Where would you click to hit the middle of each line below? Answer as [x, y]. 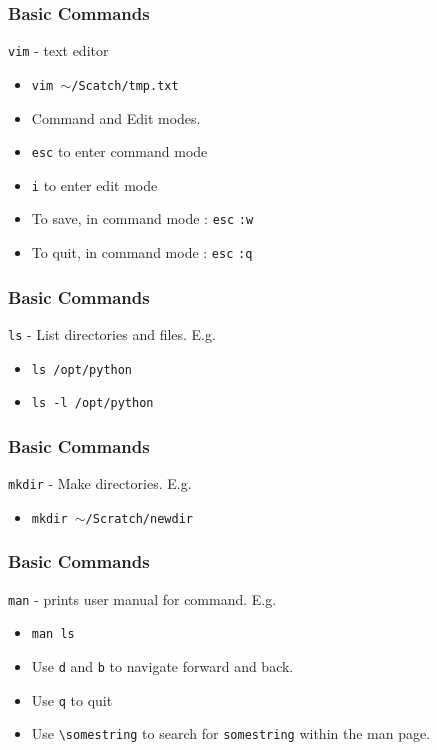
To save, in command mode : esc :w [142, 218]
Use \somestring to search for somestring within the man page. [231, 733]
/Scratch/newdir [139, 518]
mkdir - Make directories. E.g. [100, 483]
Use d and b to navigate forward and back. [162, 666]
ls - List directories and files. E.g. [112, 333]
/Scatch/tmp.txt [125, 85]
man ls [53, 634]
